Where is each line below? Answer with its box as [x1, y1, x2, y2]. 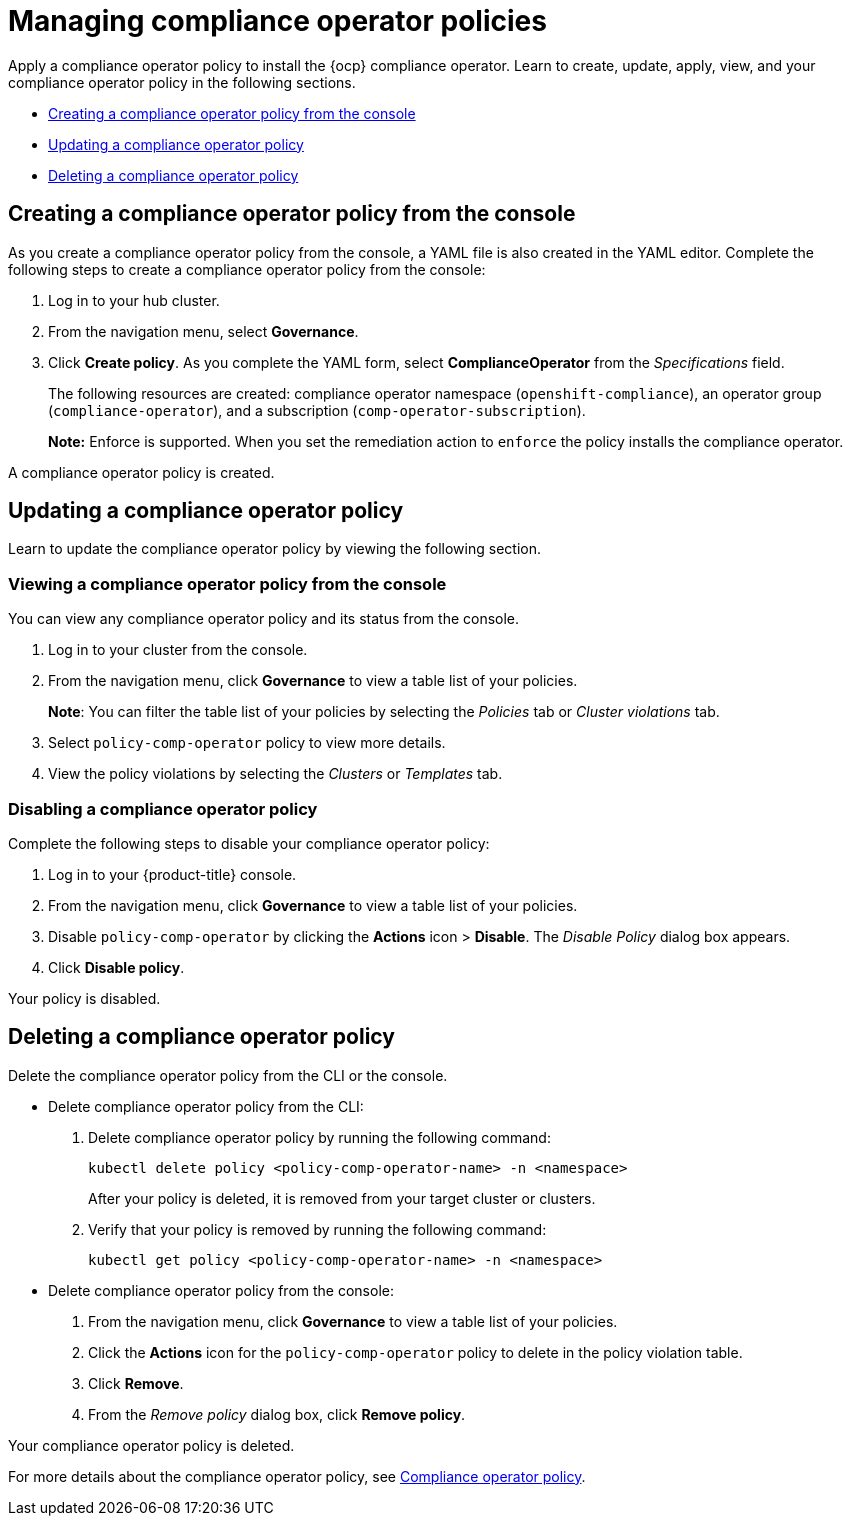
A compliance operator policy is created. [8, 463, 275, 481]
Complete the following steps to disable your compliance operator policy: [8, 834, 490, 852]
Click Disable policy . [48, 958, 185, 976]
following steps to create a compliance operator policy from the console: [8, 260, 486, 278]
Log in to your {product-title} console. [48, 865, 297, 883]
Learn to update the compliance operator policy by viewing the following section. [8, 540, 541, 558]
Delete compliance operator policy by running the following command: [88, 1128, 551, 1146]
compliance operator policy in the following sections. [8, 73, 356, 91]
